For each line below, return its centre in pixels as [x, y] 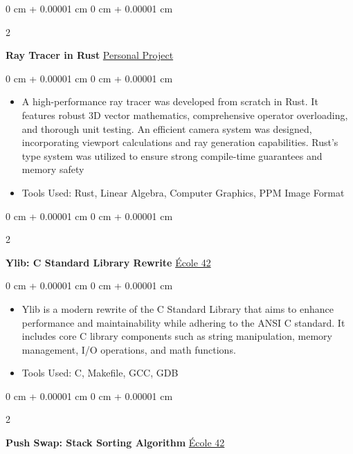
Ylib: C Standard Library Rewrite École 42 [108, 262]
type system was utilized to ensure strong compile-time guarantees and [172, 155]
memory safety [53, 169]
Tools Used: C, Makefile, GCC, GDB [100, 373]
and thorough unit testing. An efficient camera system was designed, [167, 128]
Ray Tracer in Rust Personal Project [90, 55]
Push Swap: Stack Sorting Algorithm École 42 [115, 443]
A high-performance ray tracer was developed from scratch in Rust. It [170, 101]
